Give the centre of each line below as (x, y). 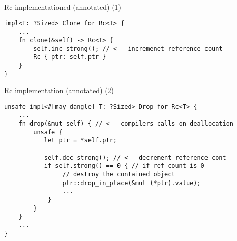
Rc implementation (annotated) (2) (59, 90)
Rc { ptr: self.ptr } (70, 57)
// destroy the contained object (119, 175)
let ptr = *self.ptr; (80, 141)
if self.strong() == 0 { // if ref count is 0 (124, 166)
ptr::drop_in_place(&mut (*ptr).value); (131, 183)
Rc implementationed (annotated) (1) (63, 7)
